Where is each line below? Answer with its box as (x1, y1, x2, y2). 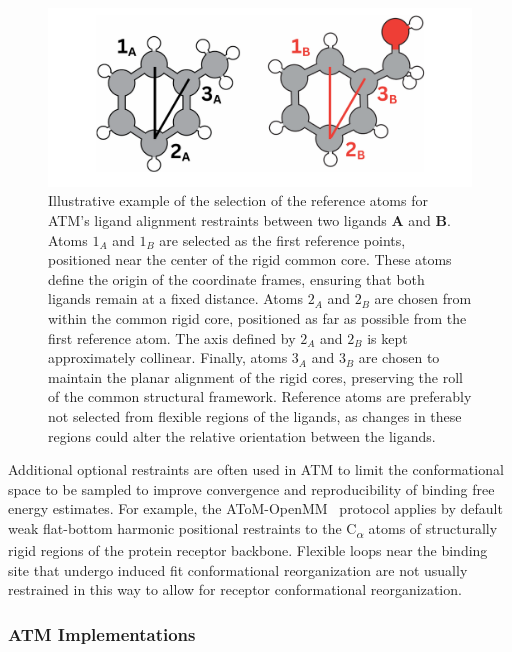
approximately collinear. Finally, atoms (48, 347, 288, 368)
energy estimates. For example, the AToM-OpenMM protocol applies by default (8, 498, 503, 519)
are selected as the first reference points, (159, 229, 406, 250)
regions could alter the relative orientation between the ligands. (48, 425, 436, 446)
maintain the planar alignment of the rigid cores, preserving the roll (48, 366, 463, 387)
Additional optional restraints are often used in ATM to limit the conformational (8, 459, 504, 480)
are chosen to (358, 347, 440, 368)
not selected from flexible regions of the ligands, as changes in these (48, 406, 462, 426)
